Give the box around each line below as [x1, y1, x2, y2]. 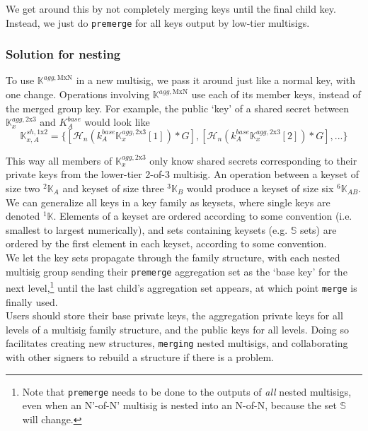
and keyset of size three [62, 181, 164, 196]
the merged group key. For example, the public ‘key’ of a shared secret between [6, 100, 350, 115]
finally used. [6, 294, 58, 309]
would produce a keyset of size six [186, 181, 334, 196]
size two [6, 181, 40, 196]
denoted [6, 208, 40, 223]
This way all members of [6, 153, 113, 167]
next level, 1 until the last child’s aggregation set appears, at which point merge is [6, 278, 357, 295]
